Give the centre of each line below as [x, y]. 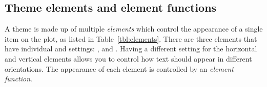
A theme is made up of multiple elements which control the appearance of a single [134, 29]
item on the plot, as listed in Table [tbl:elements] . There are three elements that [131, 38]
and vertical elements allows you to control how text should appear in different [128, 58]
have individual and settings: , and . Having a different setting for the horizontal [131, 49]
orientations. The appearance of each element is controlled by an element [119, 68]
